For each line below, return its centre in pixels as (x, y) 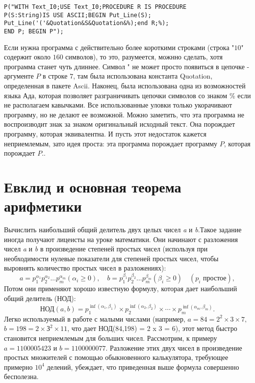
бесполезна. (21, 376)
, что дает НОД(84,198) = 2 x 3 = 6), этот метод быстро (152, 328)
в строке (55, 76)
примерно (18, 367)
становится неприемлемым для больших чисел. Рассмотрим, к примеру (111, 338)
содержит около (27, 57)
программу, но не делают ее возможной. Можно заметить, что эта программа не (124, 114)
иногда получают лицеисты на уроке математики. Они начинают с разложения (121, 239)
